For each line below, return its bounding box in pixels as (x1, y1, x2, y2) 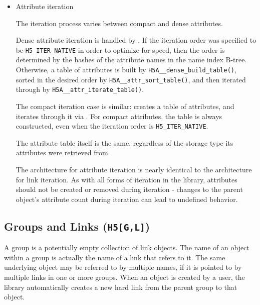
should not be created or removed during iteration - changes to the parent (16, 184, 243, 194)
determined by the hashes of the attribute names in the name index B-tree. (16, 54, 247, 65)
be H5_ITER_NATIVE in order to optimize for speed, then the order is (16, 44, 225, 55)
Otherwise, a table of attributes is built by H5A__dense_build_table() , (16, 64, 236, 75)
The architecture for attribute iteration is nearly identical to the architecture (16, 164, 252, 175)
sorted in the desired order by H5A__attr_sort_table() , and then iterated (16, 74, 246, 84)
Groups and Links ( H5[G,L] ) (4, 218, 150, 234)
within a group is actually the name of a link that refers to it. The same (4, 252, 225, 262)
